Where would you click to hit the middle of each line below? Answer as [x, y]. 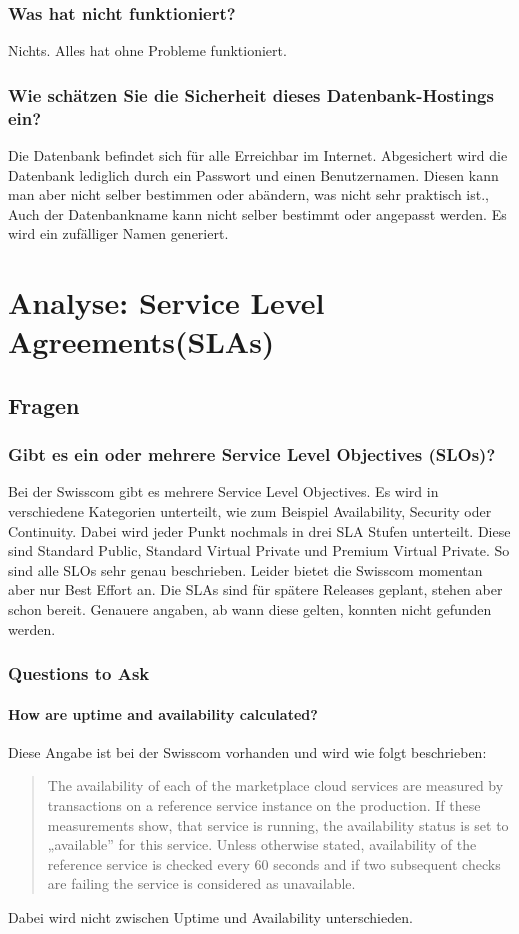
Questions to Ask [79, 673]
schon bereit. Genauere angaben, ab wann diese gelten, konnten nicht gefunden [250, 609]
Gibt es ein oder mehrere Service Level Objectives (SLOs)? [252, 454]
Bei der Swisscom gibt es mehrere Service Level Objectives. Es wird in [223, 491]
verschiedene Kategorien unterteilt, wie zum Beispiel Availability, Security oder [250, 511]
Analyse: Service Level [166, 302]
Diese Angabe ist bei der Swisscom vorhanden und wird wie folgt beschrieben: [247, 751]
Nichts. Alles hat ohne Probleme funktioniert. [147, 50]
